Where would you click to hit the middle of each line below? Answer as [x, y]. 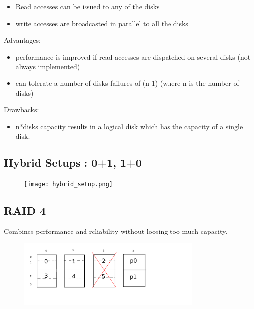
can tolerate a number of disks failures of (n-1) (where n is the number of [127, 83]
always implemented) [48, 66]
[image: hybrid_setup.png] [68, 185]
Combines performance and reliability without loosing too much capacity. [116, 231]
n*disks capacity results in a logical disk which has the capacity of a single [129, 126]
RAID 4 [25, 210]
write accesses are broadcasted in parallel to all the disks [102, 23]
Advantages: [22, 40]
